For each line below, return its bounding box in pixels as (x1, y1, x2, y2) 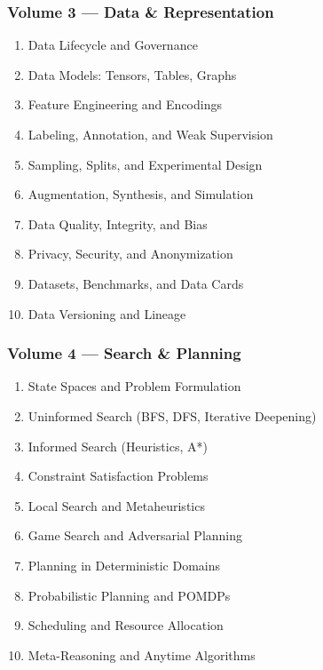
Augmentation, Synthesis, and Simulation (28, 185, 254, 203)
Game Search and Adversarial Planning (28, 526, 243, 545)
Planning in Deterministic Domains (28, 555, 221, 574)
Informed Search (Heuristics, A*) (28, 436, 208, 455)
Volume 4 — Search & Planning (7, 342, 241, 364)
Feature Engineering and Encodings (28, 95, 222, 114)
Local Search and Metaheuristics (28, 496, 205, 514)
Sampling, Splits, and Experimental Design (28, 155, 263, 173)
